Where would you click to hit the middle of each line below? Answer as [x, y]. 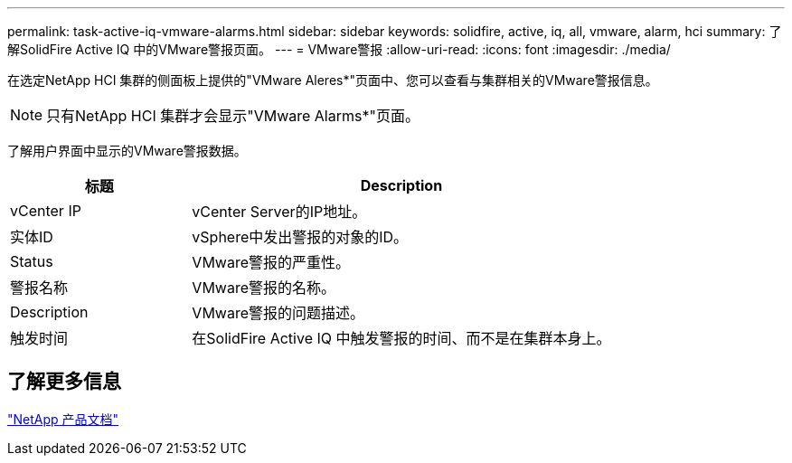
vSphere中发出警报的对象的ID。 [300, 237]
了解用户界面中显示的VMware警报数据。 [127, 151]
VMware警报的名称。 [264, 288]
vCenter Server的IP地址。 [279, 212]
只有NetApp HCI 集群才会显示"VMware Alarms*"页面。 [233, 116]
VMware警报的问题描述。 [278, 313]
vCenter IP [46, 211]
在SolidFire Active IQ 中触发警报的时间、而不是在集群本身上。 [401, 338]
